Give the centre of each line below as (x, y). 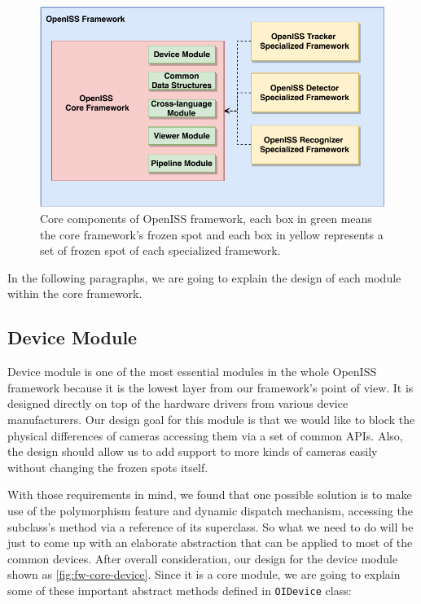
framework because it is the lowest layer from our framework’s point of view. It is (210, 387)
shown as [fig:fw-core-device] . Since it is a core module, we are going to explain (204, 574)
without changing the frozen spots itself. (108, 467)
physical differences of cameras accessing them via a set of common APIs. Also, (205, 435)
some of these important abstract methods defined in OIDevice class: (180, 590)
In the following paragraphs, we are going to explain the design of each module (204, 277)
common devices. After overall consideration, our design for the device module (203, 558)
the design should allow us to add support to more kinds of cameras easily (193, 451)
